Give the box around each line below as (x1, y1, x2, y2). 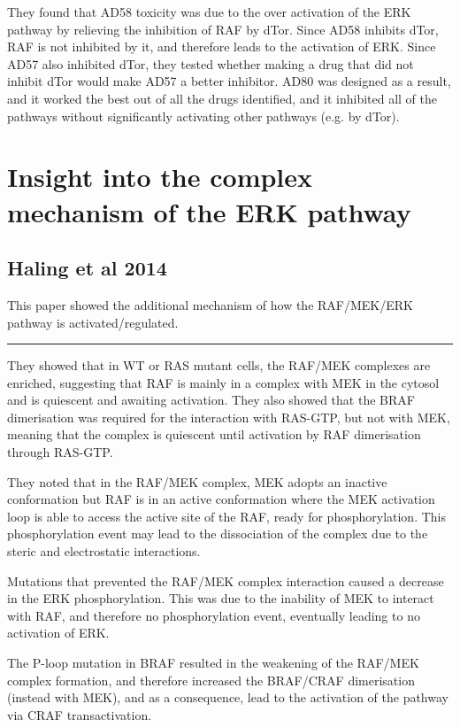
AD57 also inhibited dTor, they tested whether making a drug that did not (7, 54, 414, 73)
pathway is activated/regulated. (7, 313, 179, 331)
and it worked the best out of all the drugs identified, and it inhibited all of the (7, 89, 438, 107)
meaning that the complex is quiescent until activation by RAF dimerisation (7, 425, 421, 444)
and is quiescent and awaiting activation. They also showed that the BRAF (7, 391, 415, 409)
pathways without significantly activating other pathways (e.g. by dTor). (7, 106, 400, 125)
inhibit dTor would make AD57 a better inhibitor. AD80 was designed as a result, (7, 72, 451, 90)
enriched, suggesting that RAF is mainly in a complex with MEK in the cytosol (7, 373, 440, 391)
